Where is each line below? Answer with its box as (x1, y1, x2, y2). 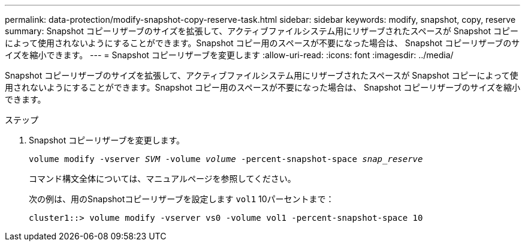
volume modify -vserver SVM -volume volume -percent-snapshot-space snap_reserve (29, 154, 423, 164)
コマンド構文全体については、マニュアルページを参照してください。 (29, 173, 296, 184)
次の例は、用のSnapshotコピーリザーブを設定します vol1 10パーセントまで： (29, 194, 334, 204)
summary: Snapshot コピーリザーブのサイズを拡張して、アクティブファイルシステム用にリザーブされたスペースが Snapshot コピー (5, 26, 518, 36)
